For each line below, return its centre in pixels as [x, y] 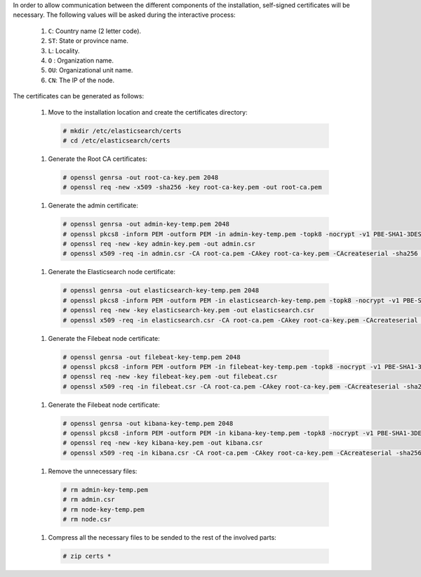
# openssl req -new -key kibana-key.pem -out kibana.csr [163, 443]
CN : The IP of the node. [81, 80]
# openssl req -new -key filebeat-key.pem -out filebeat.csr [170, 377]
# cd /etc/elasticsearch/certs [117, 140]
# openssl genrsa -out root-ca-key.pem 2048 [141, 177]
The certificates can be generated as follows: [78, 96]
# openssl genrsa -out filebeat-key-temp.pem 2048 [152, 357]
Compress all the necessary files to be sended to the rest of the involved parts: [162, 537]
